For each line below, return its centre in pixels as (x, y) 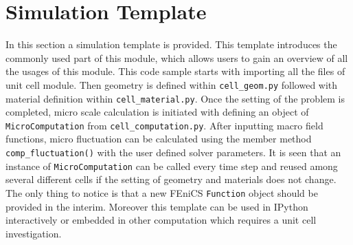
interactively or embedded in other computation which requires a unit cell (161, 220)
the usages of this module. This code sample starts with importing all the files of (175, 71)
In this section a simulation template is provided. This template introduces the (171, 44)
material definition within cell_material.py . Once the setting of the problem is (175, 98)
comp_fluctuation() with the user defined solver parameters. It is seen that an (173, 152)
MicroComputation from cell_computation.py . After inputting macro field (164, 125)
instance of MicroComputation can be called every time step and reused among (172, 166)
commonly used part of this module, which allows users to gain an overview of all (177, 57)
